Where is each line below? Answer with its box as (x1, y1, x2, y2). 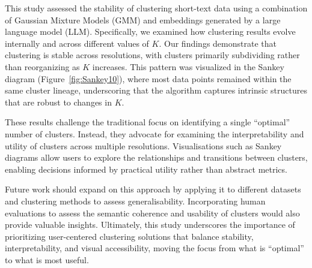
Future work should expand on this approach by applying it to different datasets (5, 183, 301, 195)
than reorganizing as (5, 60, 80, 73)
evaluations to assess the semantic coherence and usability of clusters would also (5, 206, 300, 219)
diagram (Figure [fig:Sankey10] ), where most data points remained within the (5, 72, 292, 85)
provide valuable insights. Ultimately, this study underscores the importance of (5, 218, 295, 231)
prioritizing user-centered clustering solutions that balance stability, (5, 230, 254, 242)
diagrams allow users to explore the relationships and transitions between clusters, (5, 151, 308, 164)
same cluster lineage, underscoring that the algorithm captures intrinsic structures (5, 84, 307, 97)
